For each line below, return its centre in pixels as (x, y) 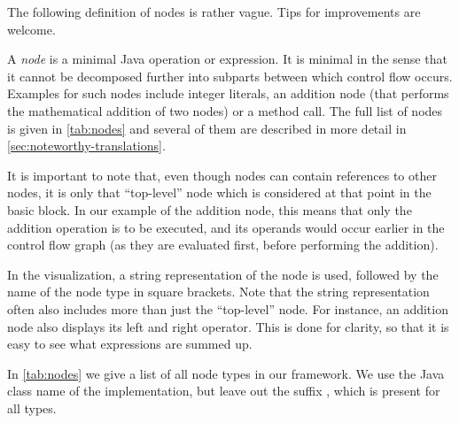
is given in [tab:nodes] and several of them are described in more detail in (207, 128)
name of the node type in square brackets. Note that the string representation (218, 292)
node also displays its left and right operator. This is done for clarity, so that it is (228, 326)
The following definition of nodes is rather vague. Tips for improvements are (214, 12)
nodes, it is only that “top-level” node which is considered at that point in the (219, 192)
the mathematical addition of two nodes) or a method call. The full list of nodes (225, 110)
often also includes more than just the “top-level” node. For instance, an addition (228, 308)
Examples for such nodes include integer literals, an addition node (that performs (228, 93)
